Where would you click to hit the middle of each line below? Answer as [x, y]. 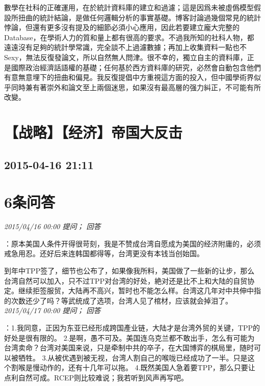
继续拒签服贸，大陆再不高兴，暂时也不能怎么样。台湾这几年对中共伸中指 [139, 291]
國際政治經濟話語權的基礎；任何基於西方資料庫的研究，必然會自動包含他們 [136, 67]
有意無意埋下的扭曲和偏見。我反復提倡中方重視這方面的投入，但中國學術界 [129, 77]
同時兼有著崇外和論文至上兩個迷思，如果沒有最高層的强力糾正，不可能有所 [136, 87]
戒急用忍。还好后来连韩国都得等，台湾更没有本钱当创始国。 [104, 253]
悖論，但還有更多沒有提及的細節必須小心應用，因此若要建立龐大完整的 [122, 27]
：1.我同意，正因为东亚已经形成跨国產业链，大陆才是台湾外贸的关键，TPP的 [132, 327]
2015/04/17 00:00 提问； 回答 [52, 310]
